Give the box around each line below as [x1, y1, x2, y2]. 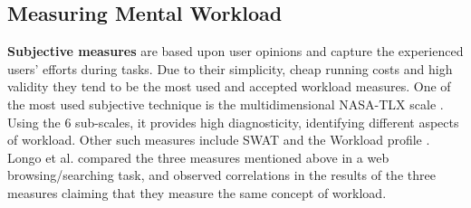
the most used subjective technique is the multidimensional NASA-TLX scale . [7, 94, 444, 113]
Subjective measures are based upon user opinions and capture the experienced [7, 42, 464, 61]
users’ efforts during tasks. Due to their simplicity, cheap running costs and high [7, 59, 453, 78]
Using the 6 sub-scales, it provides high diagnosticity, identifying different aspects [7, 112, 459, 131]
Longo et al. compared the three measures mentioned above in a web [7, 147, 389, 166]
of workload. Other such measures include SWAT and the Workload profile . [7, 130, 430, 149]
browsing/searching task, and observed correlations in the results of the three [7, 165, 436, 184]
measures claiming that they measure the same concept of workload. [7, 183, 387, 202]
